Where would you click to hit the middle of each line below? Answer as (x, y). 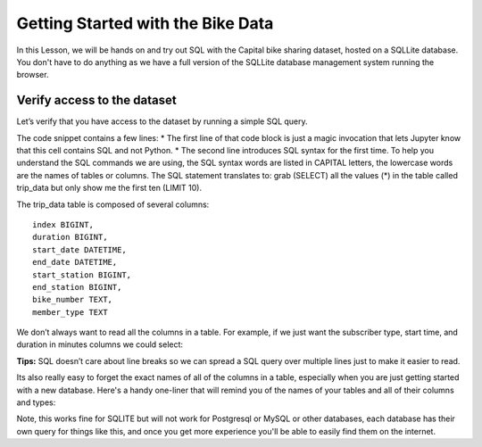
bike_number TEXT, (73, 300)
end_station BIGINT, (77, 287)
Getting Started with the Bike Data (145, 23)
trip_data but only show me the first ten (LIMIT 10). (109, 188)
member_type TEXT (70, 312)
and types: (36, 402)
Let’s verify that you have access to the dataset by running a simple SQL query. (162, 121)
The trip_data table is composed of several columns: (113, 204)
